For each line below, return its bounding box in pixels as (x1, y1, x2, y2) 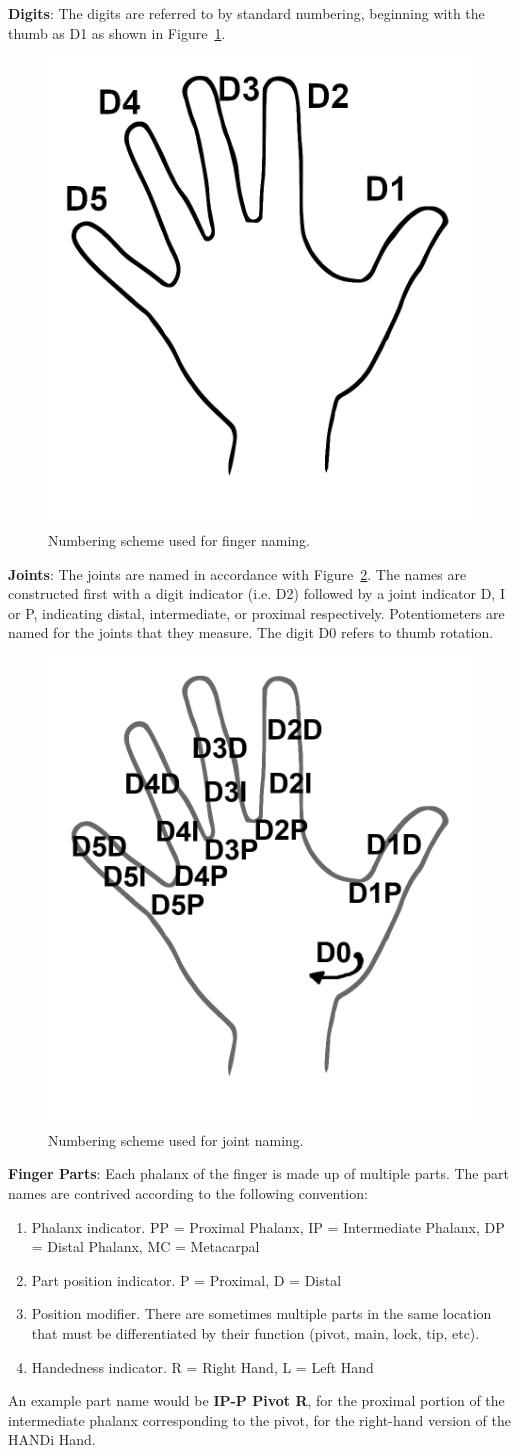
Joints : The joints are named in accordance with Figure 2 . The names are (8, 563, 467, 584)
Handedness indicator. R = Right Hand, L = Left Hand (31, 1356, 374, 1377)
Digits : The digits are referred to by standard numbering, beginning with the (8, 3, 485, 23)
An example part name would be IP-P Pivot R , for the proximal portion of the (8, 1390, 505, 1411)
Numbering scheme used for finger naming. (48, 530, 310, 550)
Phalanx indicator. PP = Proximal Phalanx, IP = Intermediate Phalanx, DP (31, 1216, 505, 1237)
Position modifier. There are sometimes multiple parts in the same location (31, 1303, 492, 1324)
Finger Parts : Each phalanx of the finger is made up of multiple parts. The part (8, 1163, 509, 1184)
